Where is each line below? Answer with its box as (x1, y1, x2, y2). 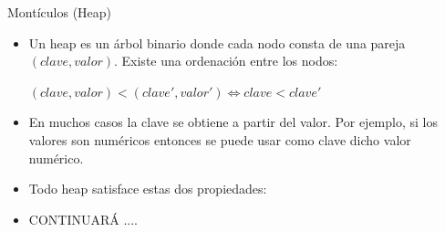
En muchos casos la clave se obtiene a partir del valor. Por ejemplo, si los (28, 112, 438, 132)
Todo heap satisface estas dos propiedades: (28, 179, 267, 198)
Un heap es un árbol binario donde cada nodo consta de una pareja (28, 33, 406, 52)
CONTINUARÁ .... (28, 209, 138, 228)
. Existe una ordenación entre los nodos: (114, 51, 338, 70)
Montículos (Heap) (7, 3, 112, 21)
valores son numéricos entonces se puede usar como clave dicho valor (28, 130, 411, 149)
